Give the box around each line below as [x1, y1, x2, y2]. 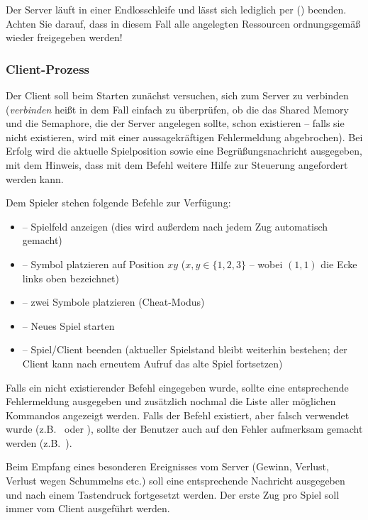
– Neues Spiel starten [22, 318, 115, 333]
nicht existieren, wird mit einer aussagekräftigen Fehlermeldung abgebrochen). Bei [6, 129, 363, 144]
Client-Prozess [6, 60, 90, 77]
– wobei [249, 256, 283, 271]
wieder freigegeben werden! [6, 30, 123, 45]
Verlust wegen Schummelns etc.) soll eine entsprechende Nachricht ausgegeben [6, 473, 345, 488]
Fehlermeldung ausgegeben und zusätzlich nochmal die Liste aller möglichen [6, 394, 336, 409]
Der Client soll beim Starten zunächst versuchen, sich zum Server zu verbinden [6, 88, 349, 102]
